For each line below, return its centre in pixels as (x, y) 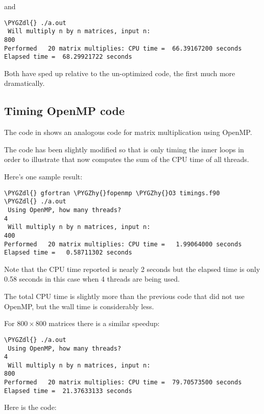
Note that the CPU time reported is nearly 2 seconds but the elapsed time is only (132, 269)
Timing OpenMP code (65, 111)
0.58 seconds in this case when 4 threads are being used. (92, 279)
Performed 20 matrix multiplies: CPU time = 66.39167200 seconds (123, 48)
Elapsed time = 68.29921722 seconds (68, 57)
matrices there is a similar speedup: (104, 323)
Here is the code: (30, 407)
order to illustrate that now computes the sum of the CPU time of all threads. (127, 159)
